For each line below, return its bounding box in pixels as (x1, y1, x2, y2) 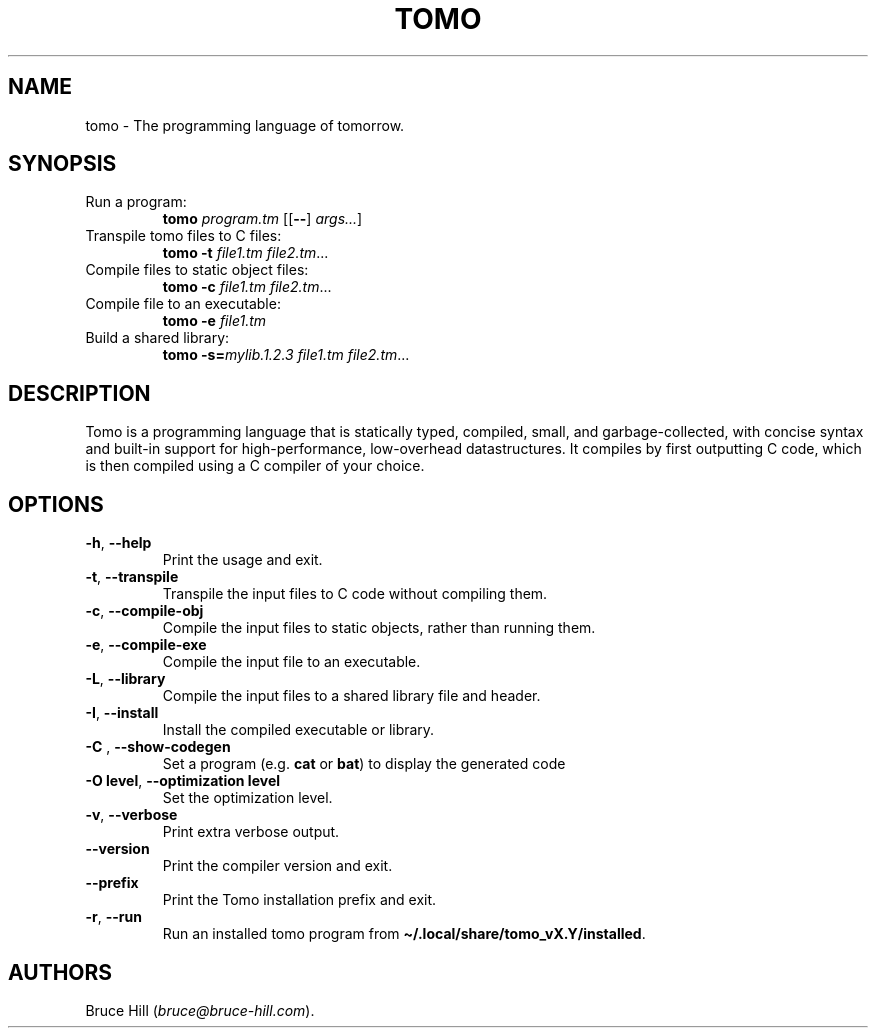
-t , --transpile (85, 568, 179, 586)
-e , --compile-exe (85, 636, 207, 654)
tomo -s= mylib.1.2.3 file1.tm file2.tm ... (162, 346, 410, 364)
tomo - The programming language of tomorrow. (85, 116, 405, 134)
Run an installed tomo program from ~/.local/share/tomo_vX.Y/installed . (162, 925, 646, 943)
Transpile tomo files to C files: (85, 227, 282, 245)
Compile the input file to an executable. (162, 653, 421, 671)
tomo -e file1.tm (162, 312, 267, 330)
